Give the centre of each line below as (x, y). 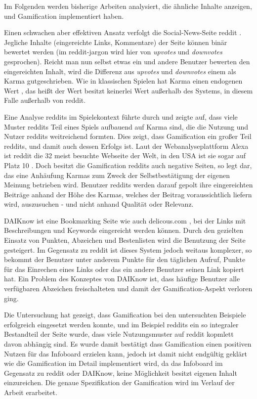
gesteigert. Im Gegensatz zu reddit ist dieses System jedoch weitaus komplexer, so (128, 249)
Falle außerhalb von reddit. (45, 100)
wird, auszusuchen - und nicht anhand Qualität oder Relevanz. (99, 204)
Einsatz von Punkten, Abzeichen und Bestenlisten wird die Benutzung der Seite (125, 240)
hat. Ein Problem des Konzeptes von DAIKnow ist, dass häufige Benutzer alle (122, 279)
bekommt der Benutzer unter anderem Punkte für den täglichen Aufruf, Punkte (125, 259)
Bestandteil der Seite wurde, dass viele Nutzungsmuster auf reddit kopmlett (119, 334)
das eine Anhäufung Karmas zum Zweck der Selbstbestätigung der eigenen (117, 175)
